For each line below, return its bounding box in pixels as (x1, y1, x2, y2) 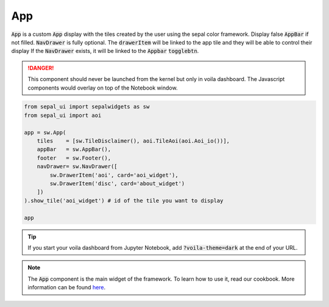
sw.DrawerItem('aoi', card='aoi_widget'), (49, 171, 179, 178)
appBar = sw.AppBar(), (37, 146, 111, 153)
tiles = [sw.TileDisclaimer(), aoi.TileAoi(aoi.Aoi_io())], (37, 138, 230, 144)
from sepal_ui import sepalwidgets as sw (24, 104, 150, 110)
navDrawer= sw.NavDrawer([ (37, 163, 118, 170)
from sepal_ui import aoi (24, 111, 102, 119)
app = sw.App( (24, 129, 66, 136)
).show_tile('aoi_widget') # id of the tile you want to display (24, 197, 224, 204)
